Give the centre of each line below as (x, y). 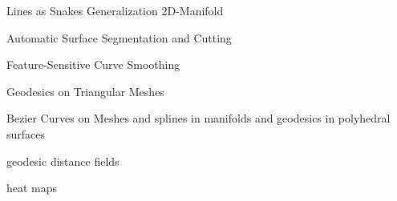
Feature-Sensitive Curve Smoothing (93, 64)
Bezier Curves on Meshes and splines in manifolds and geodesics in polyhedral (198, 118)
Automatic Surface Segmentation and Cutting (119, 37)
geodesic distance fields (63, 161)
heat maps (32, 188)
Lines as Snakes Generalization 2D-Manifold (115, 10)
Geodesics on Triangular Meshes (85, 91)
